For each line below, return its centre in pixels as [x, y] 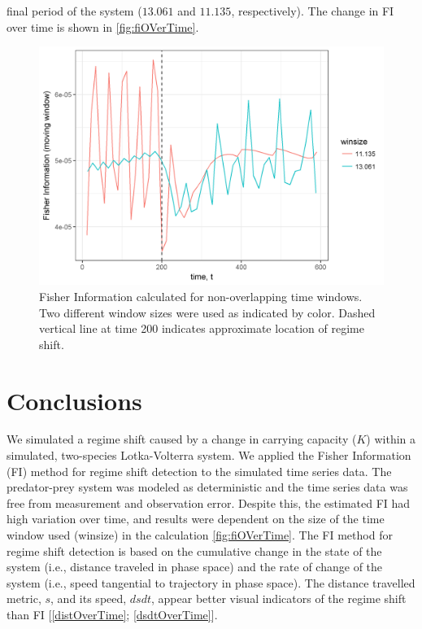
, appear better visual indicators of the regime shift [279, 598]
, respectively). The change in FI [313, 11]
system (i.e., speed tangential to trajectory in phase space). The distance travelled [211, 582]
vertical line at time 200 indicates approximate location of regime [202, 328]
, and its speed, [89, 598]
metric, [24, 598]
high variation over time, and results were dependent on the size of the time [196, 519]
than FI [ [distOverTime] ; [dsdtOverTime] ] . [112, 614]
